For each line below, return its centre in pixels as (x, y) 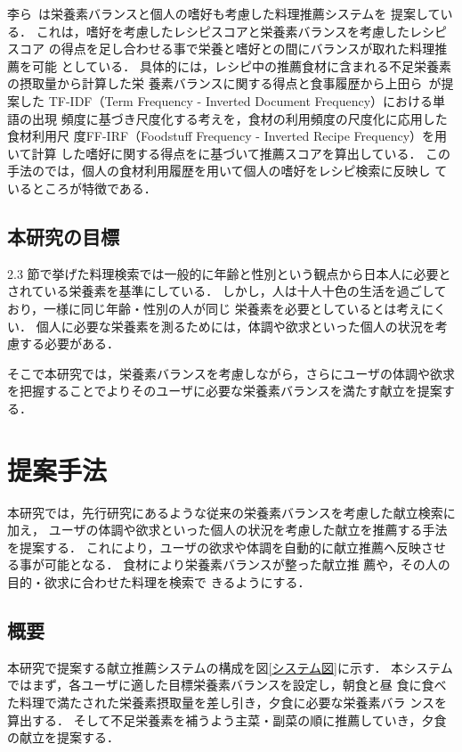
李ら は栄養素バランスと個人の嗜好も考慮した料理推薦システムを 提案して (224, 13)
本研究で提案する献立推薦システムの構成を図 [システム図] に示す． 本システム (230, 667)
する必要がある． (69, 343)
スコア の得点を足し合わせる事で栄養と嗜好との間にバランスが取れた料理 (221, 49)
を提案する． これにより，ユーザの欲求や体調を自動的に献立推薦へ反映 (215, 547)
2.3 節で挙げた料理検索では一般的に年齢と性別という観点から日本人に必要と (229, 273)
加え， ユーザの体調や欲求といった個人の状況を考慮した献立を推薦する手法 (227, 530)
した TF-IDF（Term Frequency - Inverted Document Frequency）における (226, 100)
